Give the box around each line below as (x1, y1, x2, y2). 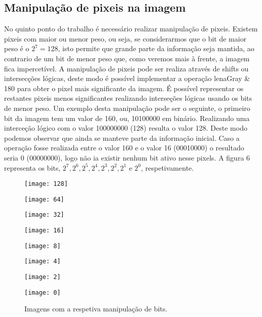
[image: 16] (24, 227, 64, 234)
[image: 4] (24, 258, 61, 265)
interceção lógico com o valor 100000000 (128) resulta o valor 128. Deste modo (4, 123, 247, 133)
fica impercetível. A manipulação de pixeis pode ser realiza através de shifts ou (4, 63, 249, 73)
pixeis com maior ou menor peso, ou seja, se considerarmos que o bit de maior (4, 33, 247, 44)
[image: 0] (24, 289, 61, 296)
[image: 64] (24, 195, 64, 203)
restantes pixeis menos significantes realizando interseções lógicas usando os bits (4, 93, 252, 103)
